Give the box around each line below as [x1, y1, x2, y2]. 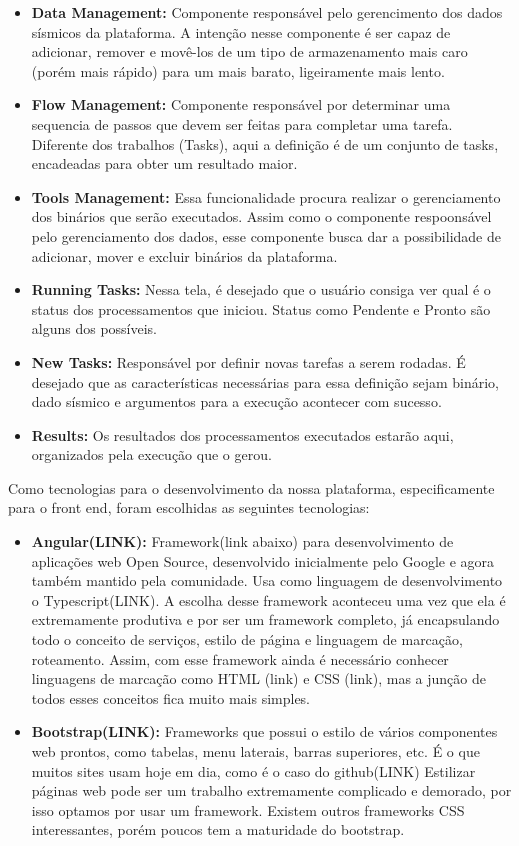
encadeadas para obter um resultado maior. [31, 153, 298, 174]
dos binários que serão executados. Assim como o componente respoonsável [31, 206, 492, 227]
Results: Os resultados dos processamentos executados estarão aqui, [31, 424, 454, 445]
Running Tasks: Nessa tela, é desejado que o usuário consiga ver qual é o [31, 279, 491, 300]
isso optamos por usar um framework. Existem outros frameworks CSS [31, 799, 465, 820]
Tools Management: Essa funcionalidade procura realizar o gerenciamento [31, 186, 501, 207]
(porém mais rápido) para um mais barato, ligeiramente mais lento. [31, 60, 445, 81]
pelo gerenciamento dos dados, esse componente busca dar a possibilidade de [31, 225, 501, 246]
